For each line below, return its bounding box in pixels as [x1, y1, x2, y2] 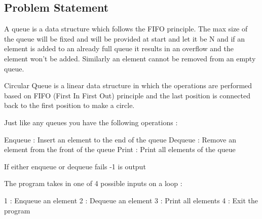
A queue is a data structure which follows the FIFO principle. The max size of [4, 23, 248, 34]
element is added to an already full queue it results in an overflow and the [4, 43, 234, 54]
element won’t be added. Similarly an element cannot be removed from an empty [4, 53, 256, 63]
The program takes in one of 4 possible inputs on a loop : [4, 178, 182, 189]
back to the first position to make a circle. [4, 100, 135, 111]
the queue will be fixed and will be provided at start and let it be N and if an [4, 33, 245, 44]
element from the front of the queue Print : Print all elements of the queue [4, 144, 236, 155]
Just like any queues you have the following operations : [4, 117, 178, 127]
